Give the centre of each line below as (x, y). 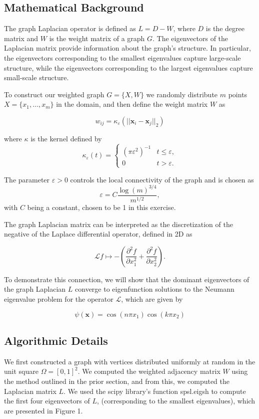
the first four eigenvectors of (47, 401)
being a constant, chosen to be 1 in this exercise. (101, 207)
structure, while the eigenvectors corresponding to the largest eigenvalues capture (128, 67)
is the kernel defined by (66, 138)
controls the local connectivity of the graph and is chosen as (162, 179)
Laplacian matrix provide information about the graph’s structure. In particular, (127, 48)
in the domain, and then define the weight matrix (132, 104)
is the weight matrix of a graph (97, 38)
